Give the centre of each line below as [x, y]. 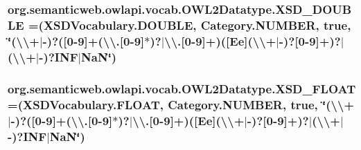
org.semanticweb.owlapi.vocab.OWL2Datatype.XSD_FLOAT [182, 88]
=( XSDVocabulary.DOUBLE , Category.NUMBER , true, [190, 25]
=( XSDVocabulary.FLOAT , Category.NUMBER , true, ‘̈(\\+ [181, 104]
